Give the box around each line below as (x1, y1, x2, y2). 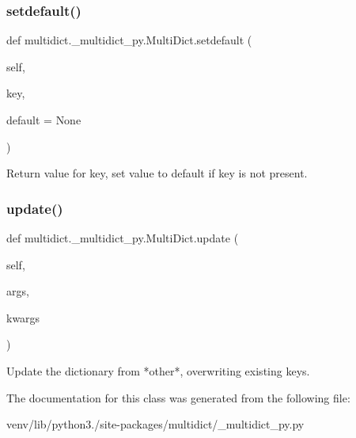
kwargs (6, 309, 40, 326)
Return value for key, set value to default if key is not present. (6, 165, 308, 181)
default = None (6, 112, 81, 128)
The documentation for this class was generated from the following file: (6, 389, 350, 406)
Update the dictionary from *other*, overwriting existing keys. (6, 362, 310, 379)
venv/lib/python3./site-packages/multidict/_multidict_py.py (6, 416, 305, 432)
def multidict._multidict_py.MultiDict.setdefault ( (6, 32, 252, 48)
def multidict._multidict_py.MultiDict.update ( (6, 230, 239, 246)
